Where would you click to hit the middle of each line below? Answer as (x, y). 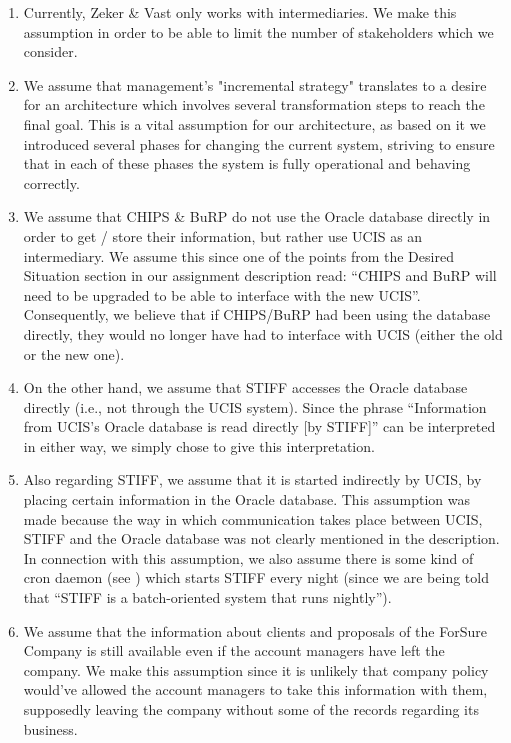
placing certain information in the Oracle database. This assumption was (246, 499)
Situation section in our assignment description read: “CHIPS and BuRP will (260, 275)
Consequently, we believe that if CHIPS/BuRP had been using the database (257, 314)
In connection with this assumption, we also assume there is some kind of (248, 557)
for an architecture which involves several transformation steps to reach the (254, 104)
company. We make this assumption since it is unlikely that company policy (256, 669)
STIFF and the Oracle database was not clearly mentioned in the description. (261, 538)
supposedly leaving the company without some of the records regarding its (251, 709)
